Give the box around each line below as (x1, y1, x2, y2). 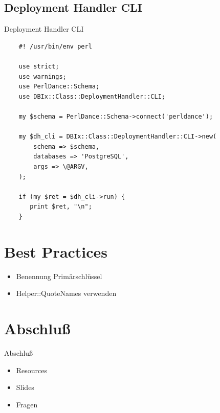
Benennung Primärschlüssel (16, 270, 102, 281)
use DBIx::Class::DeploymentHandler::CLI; (18, 93, 165, 100)
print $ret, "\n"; (30, 203, 92, 211)
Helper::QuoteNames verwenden (16, 288, 117, 299)
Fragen (16, 399, 38, 409)
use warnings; (18, 73, 67, 80)
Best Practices (4, 241, 108, 262)
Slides (16, 382, 34, 393)
